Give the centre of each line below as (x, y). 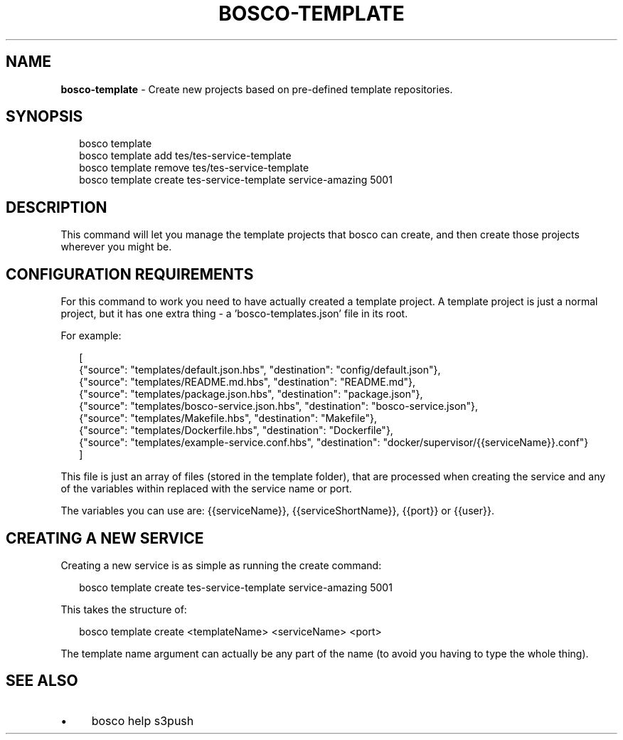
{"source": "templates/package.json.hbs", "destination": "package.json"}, (251, 394)
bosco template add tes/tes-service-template (185, 156)
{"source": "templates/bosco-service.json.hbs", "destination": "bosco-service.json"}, (279, 406)
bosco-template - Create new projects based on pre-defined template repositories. (257, 89)
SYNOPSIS (44, 117)
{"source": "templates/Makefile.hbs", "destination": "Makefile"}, (228, 418)
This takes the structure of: (124, 609)
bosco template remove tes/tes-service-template (194, 168)
